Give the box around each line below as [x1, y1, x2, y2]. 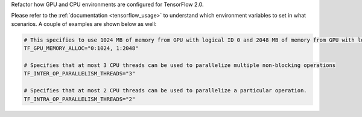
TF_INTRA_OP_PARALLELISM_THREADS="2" [24, 95, 136, 103]
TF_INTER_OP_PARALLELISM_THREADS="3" [24, 70, 136, 77]
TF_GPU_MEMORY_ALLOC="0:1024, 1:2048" [24, 45, 139, 52]
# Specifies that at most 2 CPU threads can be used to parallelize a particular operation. [24, 87, 307, 94]
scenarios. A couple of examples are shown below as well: [11, 20, 157, 27]
